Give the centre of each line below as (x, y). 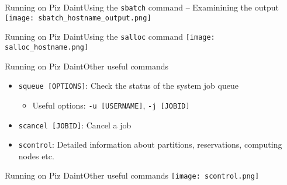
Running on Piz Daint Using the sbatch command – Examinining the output (142, 7)
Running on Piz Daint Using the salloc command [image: (110, 36)
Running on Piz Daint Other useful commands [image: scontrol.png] (132, 175)
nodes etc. (36, 156)
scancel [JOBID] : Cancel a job (75, 125)
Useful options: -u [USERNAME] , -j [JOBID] (111, 105)
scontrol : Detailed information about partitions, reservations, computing (150, 144)
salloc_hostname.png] (47, 47)
